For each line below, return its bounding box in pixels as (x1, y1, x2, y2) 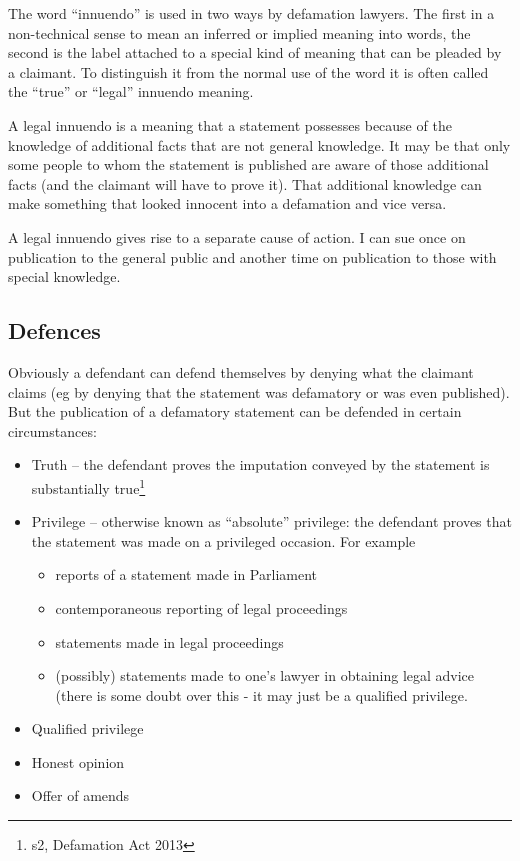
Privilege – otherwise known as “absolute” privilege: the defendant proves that (31, 511, 512, 532)
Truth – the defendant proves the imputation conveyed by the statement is (31, 454, 490, 475)
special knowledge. (8, 266, 121, 287)
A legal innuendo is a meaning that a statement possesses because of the (8, 114, 452, 135)
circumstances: (8, 420, 97, 441)
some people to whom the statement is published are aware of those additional (8, 154, 489, 175)
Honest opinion (31, 751, 125, 772)
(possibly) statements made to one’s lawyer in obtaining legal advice (55, 665, 475, 686)
